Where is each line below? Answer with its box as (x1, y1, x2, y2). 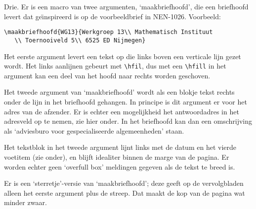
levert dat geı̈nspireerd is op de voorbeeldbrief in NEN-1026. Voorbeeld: (4, 11, 221, 21)
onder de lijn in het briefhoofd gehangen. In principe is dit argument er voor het (4, 96, 247, 106)
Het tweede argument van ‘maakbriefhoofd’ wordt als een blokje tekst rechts (4, 87, 235, 97)
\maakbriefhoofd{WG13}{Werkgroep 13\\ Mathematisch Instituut (4, 29, 213, 36)
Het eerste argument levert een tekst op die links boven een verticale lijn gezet (4, 51, 241, 61)
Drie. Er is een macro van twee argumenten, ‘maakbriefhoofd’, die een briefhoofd (4, 1, 249, 11)
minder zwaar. (4, 197, 47, 208)
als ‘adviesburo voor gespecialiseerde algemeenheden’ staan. (4, 125, 184, 136)
